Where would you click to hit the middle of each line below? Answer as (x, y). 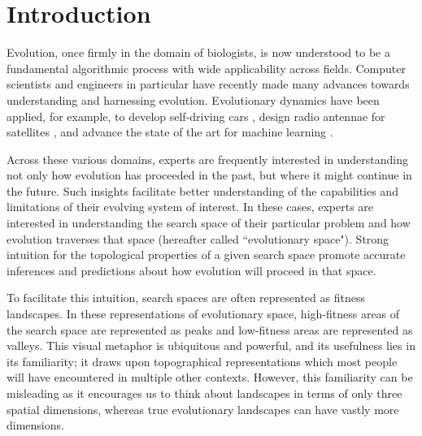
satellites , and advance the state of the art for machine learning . (170, 132)
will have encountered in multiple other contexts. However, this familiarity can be (210, 377)
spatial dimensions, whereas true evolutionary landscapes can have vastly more (203, 409)
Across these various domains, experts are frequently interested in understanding (208, 159)
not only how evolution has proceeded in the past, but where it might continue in (209, 175)
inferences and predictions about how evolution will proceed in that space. (191, 270)
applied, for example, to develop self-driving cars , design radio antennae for (196, 116)
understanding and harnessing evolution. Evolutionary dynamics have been (193, 99)
